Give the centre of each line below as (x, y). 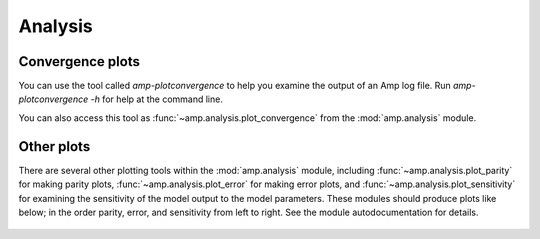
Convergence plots (79, 61)
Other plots (54, 146)
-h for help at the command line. (157, 99)
